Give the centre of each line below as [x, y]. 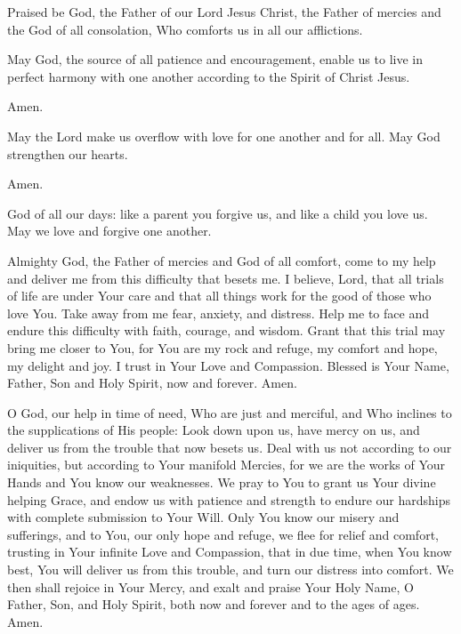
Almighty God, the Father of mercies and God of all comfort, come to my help [222, 260]
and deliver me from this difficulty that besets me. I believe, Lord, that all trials [226, 278]
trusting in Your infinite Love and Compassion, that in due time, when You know [230, 552]
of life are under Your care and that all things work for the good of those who [219, 296]
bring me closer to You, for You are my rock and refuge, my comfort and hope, [222, 347]
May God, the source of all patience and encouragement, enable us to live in [215, 59]
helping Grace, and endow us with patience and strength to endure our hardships [229, 499]
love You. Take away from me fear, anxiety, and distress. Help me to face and [218, 313]
